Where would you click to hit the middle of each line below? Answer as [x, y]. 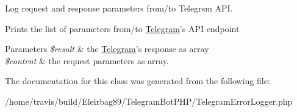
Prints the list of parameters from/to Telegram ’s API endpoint [122, 28]
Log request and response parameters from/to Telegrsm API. [119, 8]
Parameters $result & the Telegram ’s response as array [107, 49]
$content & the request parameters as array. [87, 60]
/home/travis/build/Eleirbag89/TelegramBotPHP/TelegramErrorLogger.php [149, 101]
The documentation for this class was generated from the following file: [138, 81]
